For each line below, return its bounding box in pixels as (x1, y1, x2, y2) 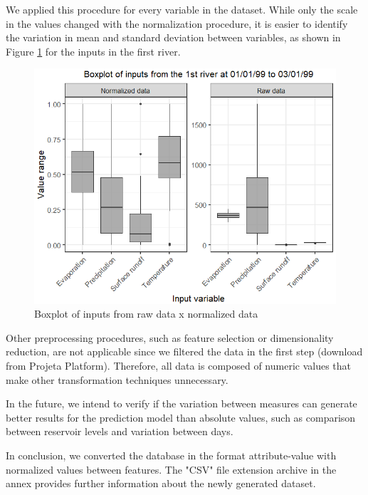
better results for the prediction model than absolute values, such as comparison (6, 410, 356, 424)
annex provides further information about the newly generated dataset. (6, 476, 316, 491)
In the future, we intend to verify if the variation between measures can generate (6, 396, 357, 411)
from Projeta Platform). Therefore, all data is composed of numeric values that (6, 358, 352, 372)
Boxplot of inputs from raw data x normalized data (34, 306, 258, 321)
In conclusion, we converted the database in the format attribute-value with (6, 447, 337, 462)
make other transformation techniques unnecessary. (6, 372, 228, 387)
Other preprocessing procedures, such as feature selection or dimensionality (6, 330, 334, 345)
